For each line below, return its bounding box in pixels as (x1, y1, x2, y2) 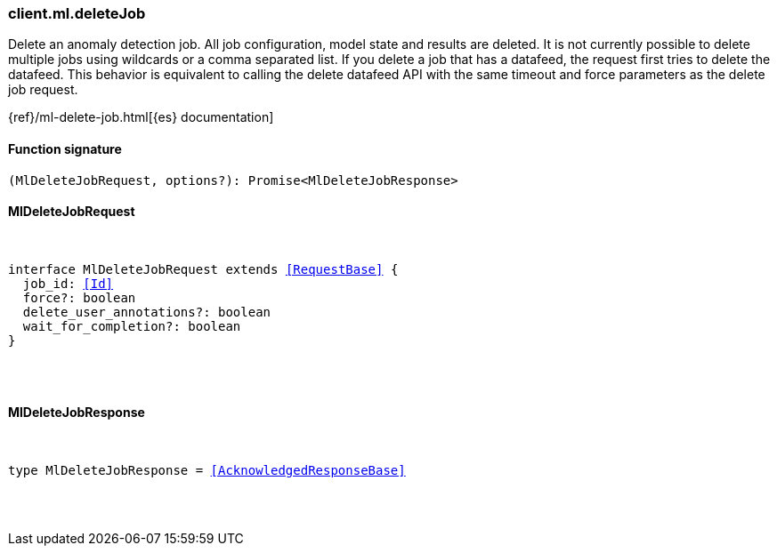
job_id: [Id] (22, 276, 114, 291)
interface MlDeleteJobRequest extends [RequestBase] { (8, 261, 399, 276)
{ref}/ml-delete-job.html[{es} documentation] (8, 109, 274, 125)
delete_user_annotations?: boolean (22, 304, 271, 319)
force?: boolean (22, 290, 136, 305)
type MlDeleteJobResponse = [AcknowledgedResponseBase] (8, 463, 406, 478)
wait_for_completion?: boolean (22, 318, 241, 333)
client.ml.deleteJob (8, 4, 146, 22)
